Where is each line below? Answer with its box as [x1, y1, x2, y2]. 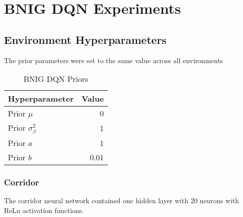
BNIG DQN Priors [23, 73, 88, 85]
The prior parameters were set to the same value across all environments [4, 55, 223, 65]
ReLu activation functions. [4, 205, 84, 215]
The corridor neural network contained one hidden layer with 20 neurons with [4, 195, 239, 206]
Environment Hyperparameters [4, 32, 167, 47]
